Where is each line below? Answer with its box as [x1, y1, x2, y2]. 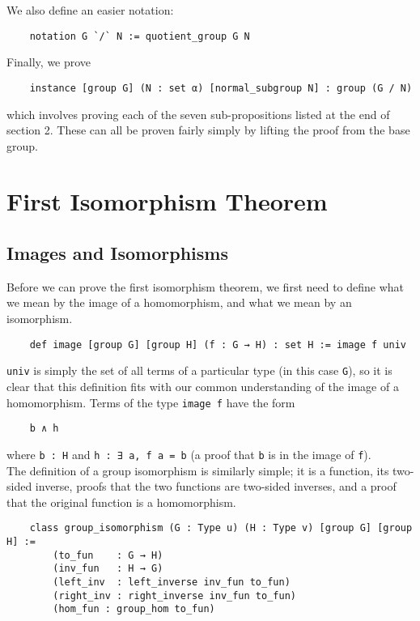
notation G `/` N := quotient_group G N [29, 30, 250, 42]
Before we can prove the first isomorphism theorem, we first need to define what [6, 278, 405, 295]
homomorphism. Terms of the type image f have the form [6, 393, 295, 410]
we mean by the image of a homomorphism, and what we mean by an [6, 294, 352, 311]
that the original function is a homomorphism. [6, 493, 236, 510]
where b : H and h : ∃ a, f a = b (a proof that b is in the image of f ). [6, 445, 371, 462]
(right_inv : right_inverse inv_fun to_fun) [53, 589, 296, 602]
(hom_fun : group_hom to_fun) [53, 603, 215, 615]
